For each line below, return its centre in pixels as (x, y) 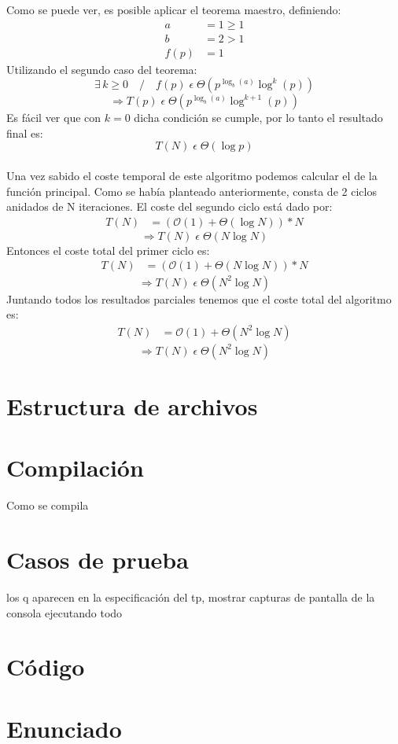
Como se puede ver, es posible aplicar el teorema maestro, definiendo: (174, 9)
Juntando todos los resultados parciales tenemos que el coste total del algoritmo (199, 298)
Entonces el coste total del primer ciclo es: (108, 250)
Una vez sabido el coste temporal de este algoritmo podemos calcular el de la (192, 176)
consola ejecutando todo (64, 612)
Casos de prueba (98, 559)
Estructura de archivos (132, 405)
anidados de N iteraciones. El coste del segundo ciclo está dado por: (170, 206)
